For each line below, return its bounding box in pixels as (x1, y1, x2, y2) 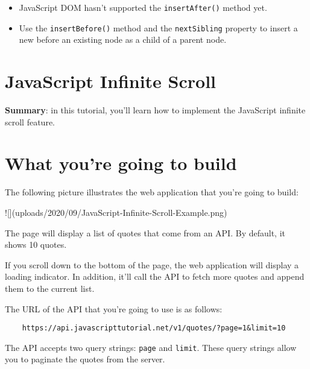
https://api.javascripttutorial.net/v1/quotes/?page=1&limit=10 (22, 324, 286, 333)
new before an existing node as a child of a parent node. (19, 33, 227, 46)
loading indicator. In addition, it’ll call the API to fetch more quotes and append (5, 270, 305, 283)
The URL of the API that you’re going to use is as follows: (5, 302, 223, 315)
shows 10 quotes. (5, 238, 67, 251)
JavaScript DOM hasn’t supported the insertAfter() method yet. (19, 1, 267, 13)
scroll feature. (5, 115, 55, 128)
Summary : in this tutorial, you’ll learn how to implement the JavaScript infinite (5, 104, 306, 116)
